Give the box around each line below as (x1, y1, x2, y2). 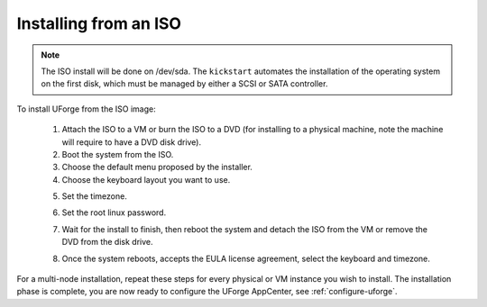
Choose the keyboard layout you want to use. (61, 174, 231, 185)
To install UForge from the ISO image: (16, 104, 157, 114)
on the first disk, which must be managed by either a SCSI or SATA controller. (41, 78, 328, 89)
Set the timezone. (61, 191, 128, 202)
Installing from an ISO (16, 14, 182, 33)
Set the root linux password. (61, 207, 167, 218)
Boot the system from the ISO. (61, 149, 174, 159)
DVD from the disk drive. (61, 237, 153, 248)
